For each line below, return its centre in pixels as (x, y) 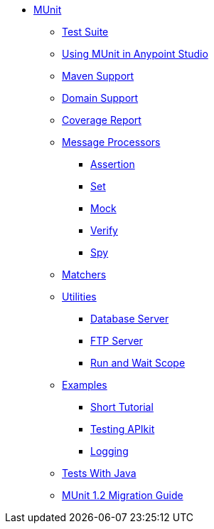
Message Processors (111, 142)
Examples (85, 385)
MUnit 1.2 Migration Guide (123, 495)
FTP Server (117, 341)
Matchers (84, 274)
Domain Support (100, 98)
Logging (109, 451)
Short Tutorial (122, 407)
